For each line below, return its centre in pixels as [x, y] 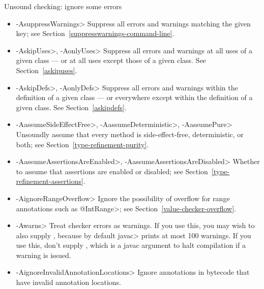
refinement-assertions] [50, 181]
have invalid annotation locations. [69, 282]
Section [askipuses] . [47, 70]
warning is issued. [43, 255]
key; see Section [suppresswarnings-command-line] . [95, 33]
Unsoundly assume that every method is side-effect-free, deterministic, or [130, 134]
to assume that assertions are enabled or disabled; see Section [112, 171]
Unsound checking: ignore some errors [63, 6]
